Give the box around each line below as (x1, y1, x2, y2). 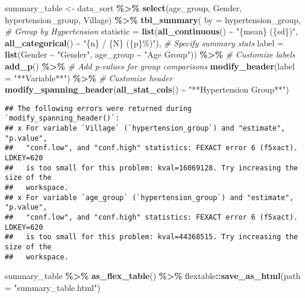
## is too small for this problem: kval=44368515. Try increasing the (5, 233, 298, 242)
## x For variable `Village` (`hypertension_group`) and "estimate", (5, 124, 285, 133)
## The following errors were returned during (5, 104, 192, 113)
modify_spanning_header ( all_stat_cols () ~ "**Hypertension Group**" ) (5, 83, 290, 96)
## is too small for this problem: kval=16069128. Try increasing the (5, 163, 298, 172)
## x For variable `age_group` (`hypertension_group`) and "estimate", (5, 193, 294, 202)
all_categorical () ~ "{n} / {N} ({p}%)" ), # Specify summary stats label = (5, 36, 284, 49)
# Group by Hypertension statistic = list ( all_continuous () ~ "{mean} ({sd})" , (5, 25, 298, 37)
